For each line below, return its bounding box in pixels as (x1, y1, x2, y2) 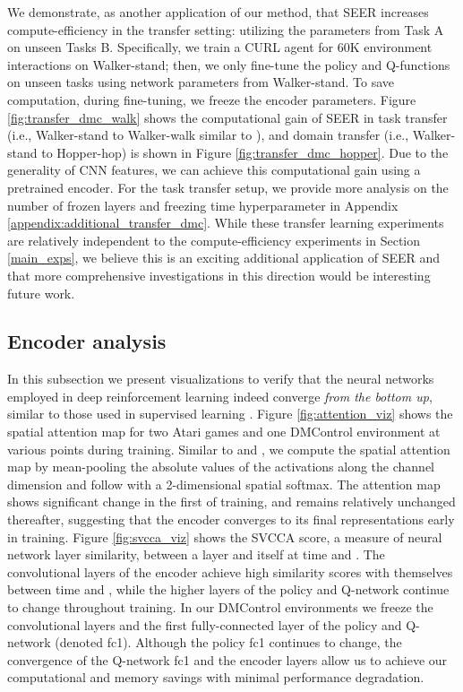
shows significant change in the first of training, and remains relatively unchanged (7, 492, 456, 511)
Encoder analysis (7, 327, 167, 355)
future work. (7, 283, 75, 302)
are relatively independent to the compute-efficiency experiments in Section (7, 230, 421, 249)
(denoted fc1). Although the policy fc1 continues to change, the (55, 633, 402, 652)
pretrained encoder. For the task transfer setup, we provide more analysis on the (7, 177, 449, 196)
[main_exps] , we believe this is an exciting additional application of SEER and (7, 248, 441, 267)
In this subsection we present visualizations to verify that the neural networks (7, 369, 434, 388)
